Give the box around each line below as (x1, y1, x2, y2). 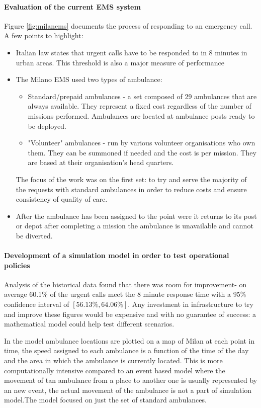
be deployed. (28, 120, 66, 131)
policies (4, 260, 30, 270)
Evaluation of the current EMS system (4, 1, 141, 12)
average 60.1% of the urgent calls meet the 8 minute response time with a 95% (4, 289, 246, 299)
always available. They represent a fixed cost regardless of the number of (28, 101, 251, 111)
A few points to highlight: (4, 30, 83, 41)
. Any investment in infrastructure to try (128, 299, 253, 309)
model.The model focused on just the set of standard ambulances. (4, 394, 207, 405)
